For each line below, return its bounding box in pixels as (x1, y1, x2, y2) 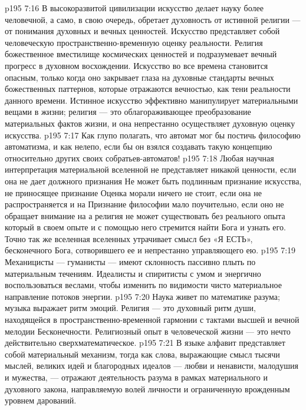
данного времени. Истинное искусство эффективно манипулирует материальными (5, 94, 298, 106)
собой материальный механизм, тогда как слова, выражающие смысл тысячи (5, 348, 280, 360)
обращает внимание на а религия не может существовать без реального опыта (5, 209, 285, 221)
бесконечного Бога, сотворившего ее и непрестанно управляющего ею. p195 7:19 (5, 244, 296, 256)
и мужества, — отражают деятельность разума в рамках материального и (5, 371, 268, 383)
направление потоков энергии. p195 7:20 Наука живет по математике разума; (5, 290, 280, 302)
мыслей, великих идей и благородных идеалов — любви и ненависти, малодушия (5, 359, 298, 372)
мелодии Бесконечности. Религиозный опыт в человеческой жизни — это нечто (5, 325, 291, 337)
